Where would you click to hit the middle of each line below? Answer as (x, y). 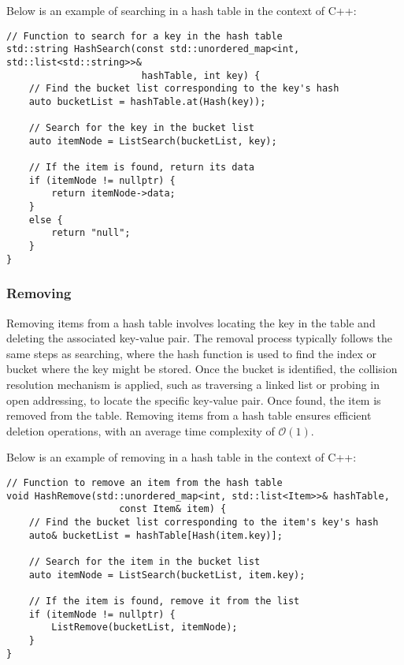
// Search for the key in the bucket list (141, 128)
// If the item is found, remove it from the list (164, 601)
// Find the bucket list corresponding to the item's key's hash (204, 522)
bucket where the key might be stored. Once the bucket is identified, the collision (202, 369)
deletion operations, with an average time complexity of (141, 430)
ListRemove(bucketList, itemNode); (145, 628)
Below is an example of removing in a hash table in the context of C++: (182, 457)
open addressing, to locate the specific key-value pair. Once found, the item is (194, 400)
